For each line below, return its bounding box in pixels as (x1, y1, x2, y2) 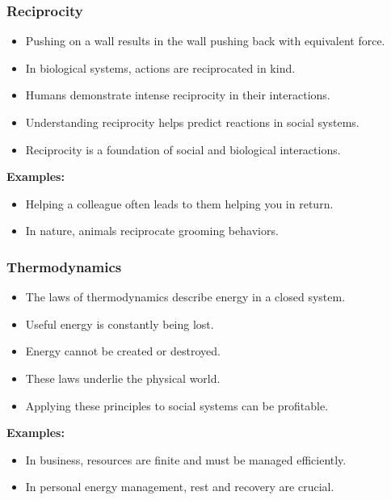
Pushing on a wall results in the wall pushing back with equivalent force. (25, 32, 385, 49)
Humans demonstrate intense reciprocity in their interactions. (25, 86, 330, 103)
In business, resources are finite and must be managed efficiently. (25, 451, 347, 468)
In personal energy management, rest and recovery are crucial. (25, 478, 334, 495)
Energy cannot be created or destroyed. (25, 342, 221, 359)
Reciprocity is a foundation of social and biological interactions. (25, 141, 341, 158)
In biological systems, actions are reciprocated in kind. (25, 59, 296, 76)
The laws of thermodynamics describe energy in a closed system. (25, 288, 346, 305)
